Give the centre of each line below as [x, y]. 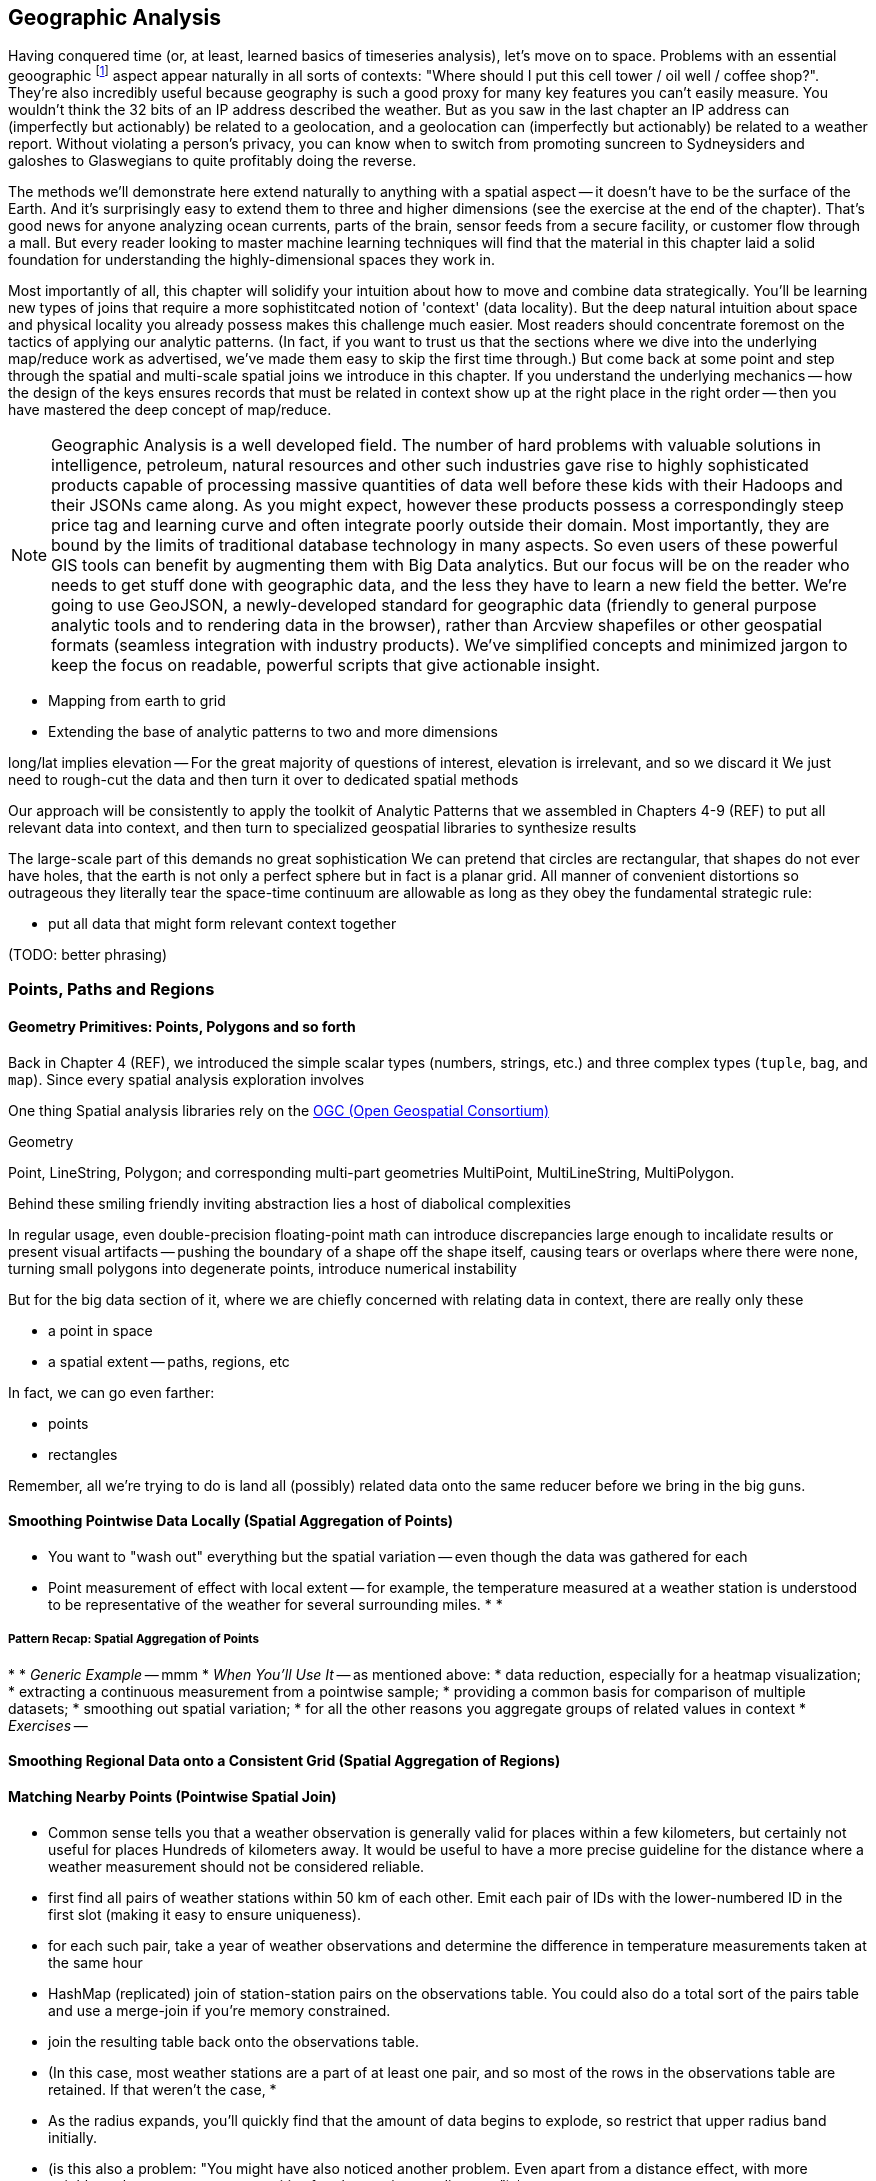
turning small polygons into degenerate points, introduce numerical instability [262, 1268]
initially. [73, 2137]
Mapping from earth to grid [137, 701]
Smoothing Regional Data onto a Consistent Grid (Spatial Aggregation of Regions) [284, 1761]
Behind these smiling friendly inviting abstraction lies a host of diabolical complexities [289, 1203]
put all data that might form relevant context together [222, 924]
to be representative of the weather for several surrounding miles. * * [275, 1604]
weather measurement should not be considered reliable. [236, 1866]
